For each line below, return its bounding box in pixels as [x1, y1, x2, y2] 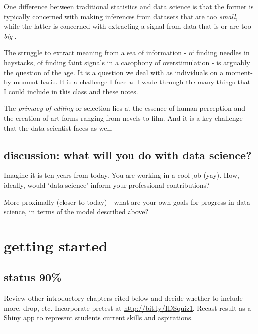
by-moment [4, 77, 38, 87]
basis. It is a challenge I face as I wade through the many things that [40, 77, 251, 87]
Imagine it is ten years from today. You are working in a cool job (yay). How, [4, 170, 239, 180]
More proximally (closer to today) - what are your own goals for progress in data [4, 196, 250, 207]
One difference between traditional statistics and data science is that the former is [4, 1, 254, 11]
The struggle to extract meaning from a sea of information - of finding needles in [4, 47, 250, 58]
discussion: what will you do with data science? [4, 147, 252, 162]
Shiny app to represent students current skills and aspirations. [4, 312, 193, 323]
